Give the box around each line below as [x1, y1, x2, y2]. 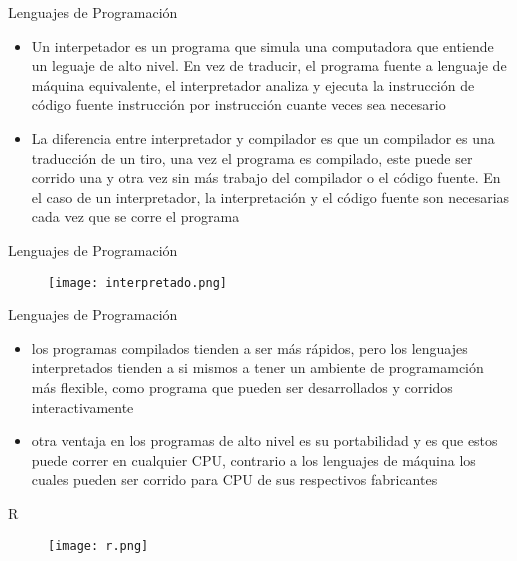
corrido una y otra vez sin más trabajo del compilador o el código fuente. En [31, 167, 501, 188]
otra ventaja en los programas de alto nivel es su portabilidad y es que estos [31, 430, 498, 451]
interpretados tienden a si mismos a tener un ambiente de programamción [31, 357, 484, 378]
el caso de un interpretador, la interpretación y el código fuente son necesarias [31, 186, 510, 207]
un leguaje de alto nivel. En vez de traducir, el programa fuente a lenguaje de [31, 55, 507, 76]
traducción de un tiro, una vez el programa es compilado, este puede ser [31, 147, 473, 168]
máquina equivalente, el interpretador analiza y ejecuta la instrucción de [31, 74, 475, 95]
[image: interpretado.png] [48, 275, 227, 290]
